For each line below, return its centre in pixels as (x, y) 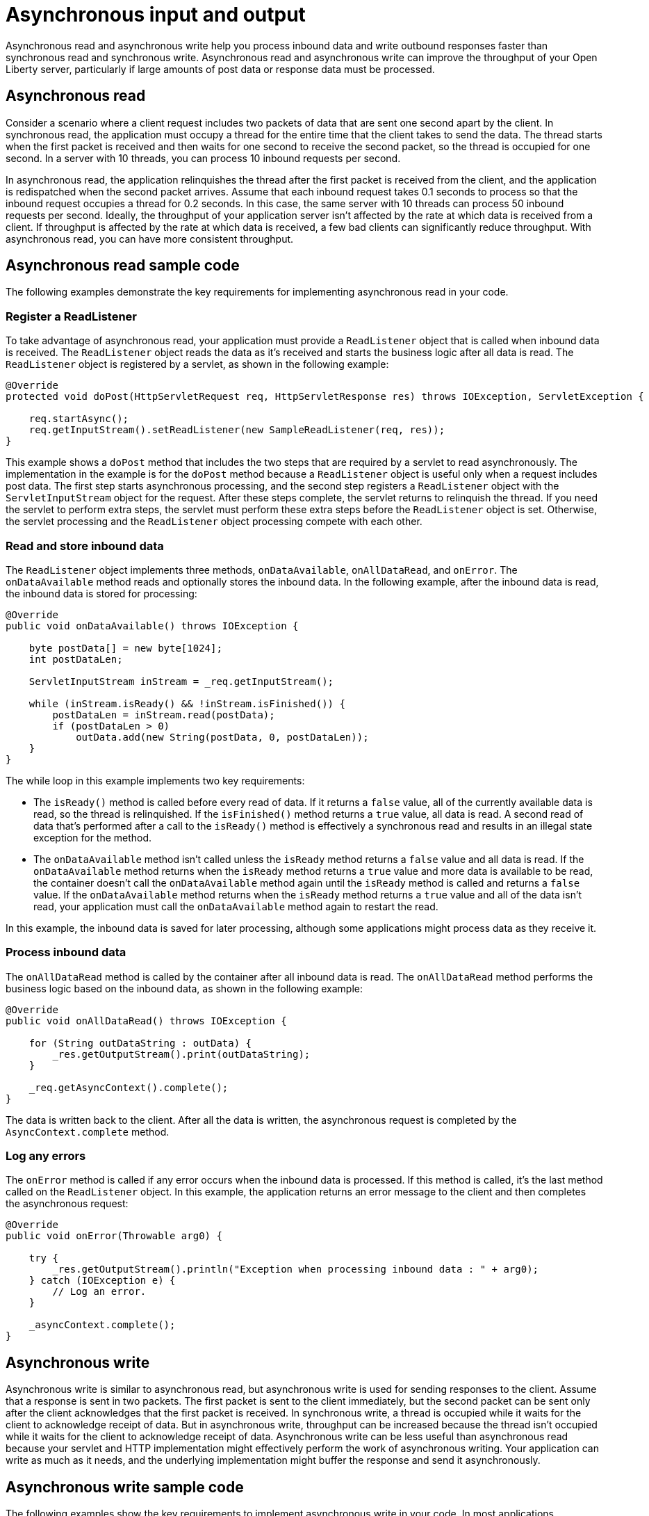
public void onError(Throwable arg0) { (114, 1236)
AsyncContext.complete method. (88, 1131)
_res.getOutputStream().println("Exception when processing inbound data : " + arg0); (296, 1269)
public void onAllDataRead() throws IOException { (146, 1021)
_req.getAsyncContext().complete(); (129, 1087)
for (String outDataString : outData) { (140, 1043)
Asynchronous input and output (156, 15)
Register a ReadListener (71, 316)
